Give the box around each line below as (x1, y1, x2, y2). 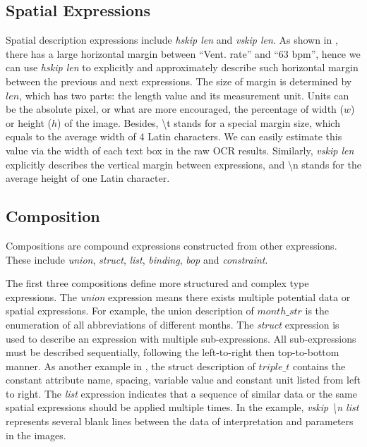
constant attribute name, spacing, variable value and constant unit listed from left (6, 372, 361, 387)
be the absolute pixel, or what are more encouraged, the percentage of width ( (6, 102, 344, 116)
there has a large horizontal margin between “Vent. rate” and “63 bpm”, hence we (6, 46, 361, 61)
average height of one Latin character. (6, 171, 170, 185)
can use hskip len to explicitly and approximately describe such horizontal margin (6, 60, 359, 75)
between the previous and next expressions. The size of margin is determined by (6, 73, 352, 88)
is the (305, 303, 330, 318)
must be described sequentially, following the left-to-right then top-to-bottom (6, 345, 339, 360)
